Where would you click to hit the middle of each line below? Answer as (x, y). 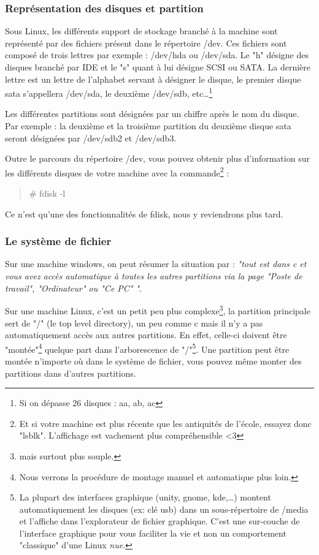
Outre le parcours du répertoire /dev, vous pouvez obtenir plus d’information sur (157, 158)
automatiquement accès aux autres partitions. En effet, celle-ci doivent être (146, 335)
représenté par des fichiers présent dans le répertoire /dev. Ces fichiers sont (146, 43)
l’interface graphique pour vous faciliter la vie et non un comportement (153, 533)
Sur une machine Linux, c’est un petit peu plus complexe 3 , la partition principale (158, 310)
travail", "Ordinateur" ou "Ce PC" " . (73, 288)
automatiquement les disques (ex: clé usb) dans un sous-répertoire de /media (164, 509)
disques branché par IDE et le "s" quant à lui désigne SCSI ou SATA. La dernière (158, 67)
